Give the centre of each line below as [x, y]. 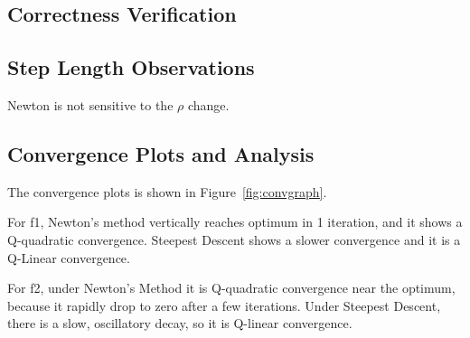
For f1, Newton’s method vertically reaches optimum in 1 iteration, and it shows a [235, 222]
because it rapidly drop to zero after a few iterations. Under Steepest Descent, [224, 305]
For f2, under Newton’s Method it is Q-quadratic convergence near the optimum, [231, 288]
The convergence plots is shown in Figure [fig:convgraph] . [167, 191]
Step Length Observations [131, 67]
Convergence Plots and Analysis [161, 153]
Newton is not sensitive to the [90, 104]
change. [208, 104]
